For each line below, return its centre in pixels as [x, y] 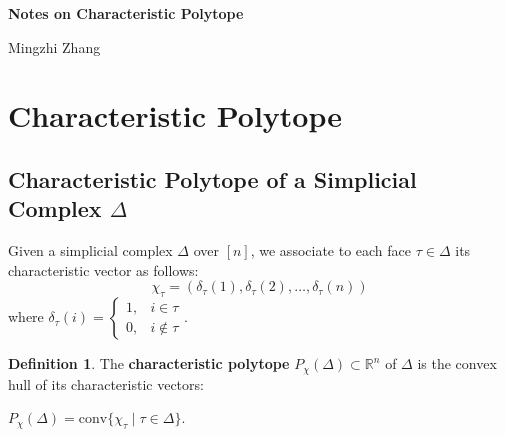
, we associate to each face [331, 250]
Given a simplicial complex [90, 250]
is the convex [457, 363]
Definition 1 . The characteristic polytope [149, 363]
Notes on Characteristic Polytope [126, 13]
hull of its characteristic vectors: [106, 383]
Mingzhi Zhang [54, 46]
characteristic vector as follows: [103, 269]
